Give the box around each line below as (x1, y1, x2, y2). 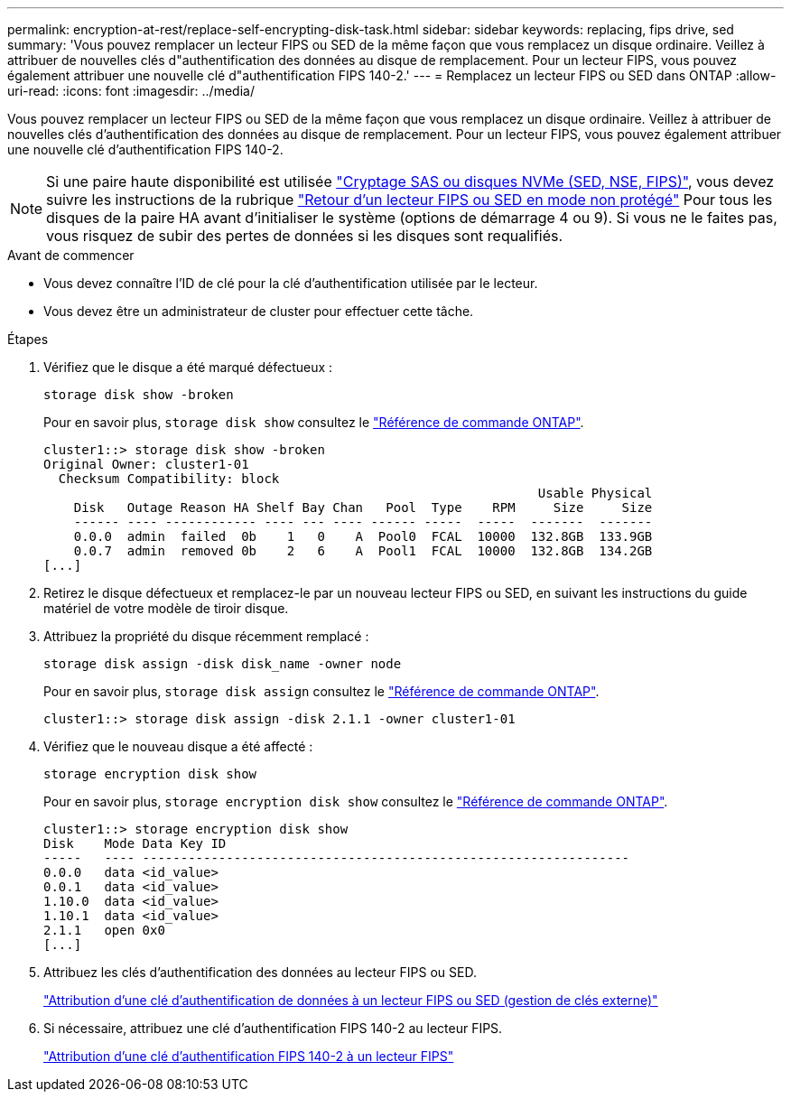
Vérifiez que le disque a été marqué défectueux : (43, 359, 333, 375)
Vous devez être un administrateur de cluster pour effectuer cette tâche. (43, 303, 474, 319)
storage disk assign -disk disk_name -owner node (43, 657, 402, 671)
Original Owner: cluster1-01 (43, 457, 249, 471)
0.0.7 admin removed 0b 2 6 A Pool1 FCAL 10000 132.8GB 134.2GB (73, 544, 653, 558)
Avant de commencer (7, 247, 135, 263)
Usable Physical (537, 486, 653, 500)
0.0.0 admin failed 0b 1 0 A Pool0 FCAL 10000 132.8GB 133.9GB (73, 529, 653, 544)
